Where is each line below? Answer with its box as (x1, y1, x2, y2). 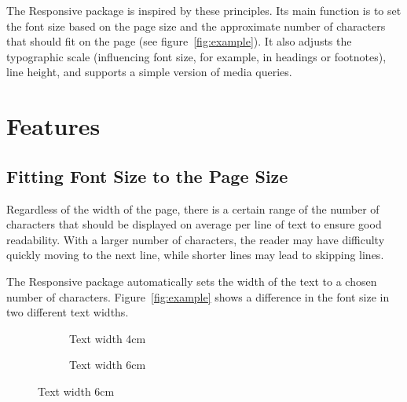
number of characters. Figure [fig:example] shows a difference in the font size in (6, 288, 390, 305)
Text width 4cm (69, 330, 146, 346)
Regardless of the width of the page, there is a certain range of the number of (6, 200, 379, 217)
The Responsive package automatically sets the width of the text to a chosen (6, 272, 377, 289)
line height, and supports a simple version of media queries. (6, 64, 292, 80)
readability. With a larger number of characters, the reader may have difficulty (6, 231, 385, 247)
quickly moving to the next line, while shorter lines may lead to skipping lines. (6, 247, 384, 263)
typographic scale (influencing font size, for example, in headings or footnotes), (6, 48, 387, 64)
